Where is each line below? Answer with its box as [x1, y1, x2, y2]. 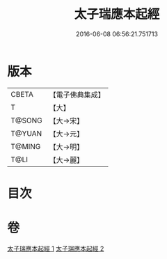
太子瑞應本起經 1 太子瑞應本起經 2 [7, 244, 104, 253]
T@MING [10, 141, 41, 151]
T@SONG [10, 116, 43, 125]
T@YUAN [10, 128, 42, 138]
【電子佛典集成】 [49, 90, 106, 100]
